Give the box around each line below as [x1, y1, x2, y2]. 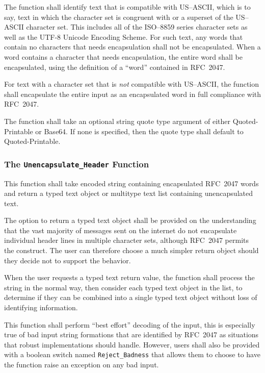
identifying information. [4, 302, 78, 313]
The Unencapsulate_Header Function [4, 157, 149, 170]
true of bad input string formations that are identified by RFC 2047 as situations [4, 329, 259, 340]
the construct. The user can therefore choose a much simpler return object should [4, 245, 259, 256]
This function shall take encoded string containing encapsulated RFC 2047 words [4, 178, 259, 188]
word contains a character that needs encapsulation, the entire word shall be [4, 51, 243, 62]
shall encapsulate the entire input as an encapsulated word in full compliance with [4, 88, 261, 99]
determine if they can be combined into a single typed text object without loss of [4, 292, 257, 303]
